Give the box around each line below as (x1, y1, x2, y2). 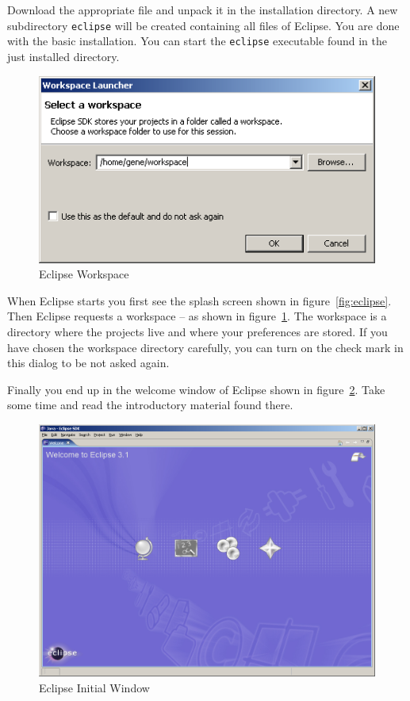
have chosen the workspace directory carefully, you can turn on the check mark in (7, 339, 404, 355)
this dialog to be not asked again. (7, 354, 170, 371)
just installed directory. (7, 48, 120, 64)
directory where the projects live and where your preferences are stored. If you (7, 324, 388, 340)
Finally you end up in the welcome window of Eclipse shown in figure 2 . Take (7, 381, 385, 397)
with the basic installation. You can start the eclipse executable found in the (7, 33, 387, 49)
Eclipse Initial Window (39, 679, 150, 695)
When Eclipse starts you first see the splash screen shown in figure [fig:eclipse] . (7, 292, 392, 308)
